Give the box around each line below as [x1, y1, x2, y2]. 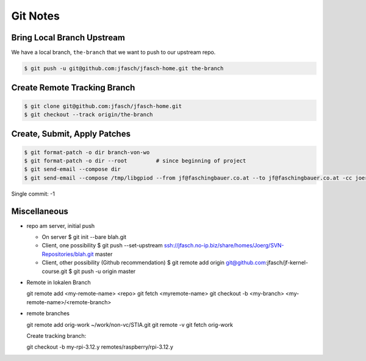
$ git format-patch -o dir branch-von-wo [24, 148, 150, 156]
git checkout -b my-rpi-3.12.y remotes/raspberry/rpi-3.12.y [26, 343, 174, 351]
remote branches [26, 310, 70, 317]
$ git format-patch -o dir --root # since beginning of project [24, 158, 246, 164]
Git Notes [11, 9, 60, 23]
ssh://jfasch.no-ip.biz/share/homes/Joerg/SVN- [163, 242, 284, 249]
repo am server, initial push [26, 222, 95, 229]
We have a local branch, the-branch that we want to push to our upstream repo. [11, 49, 216, 56]
